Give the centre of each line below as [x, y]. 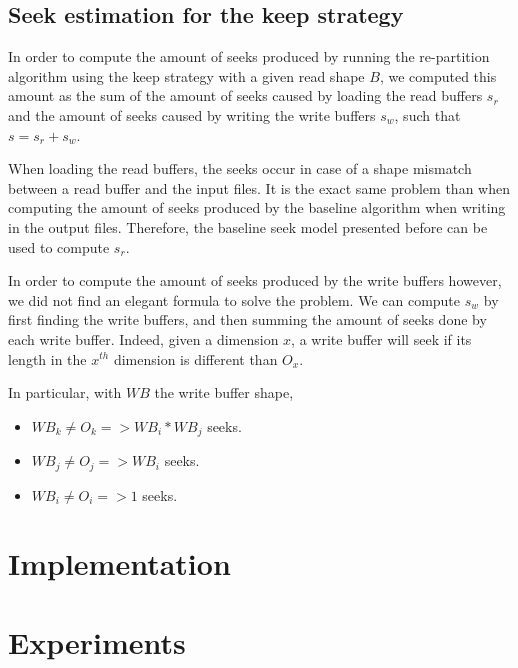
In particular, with [65, 392]
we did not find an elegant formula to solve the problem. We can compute [234, 299]
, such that [427, 114]
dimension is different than [195, 358]
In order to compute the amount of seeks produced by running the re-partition [249, 56]
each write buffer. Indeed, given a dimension [143, 338]
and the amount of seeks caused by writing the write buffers [192, 114]
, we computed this [438, 75]
